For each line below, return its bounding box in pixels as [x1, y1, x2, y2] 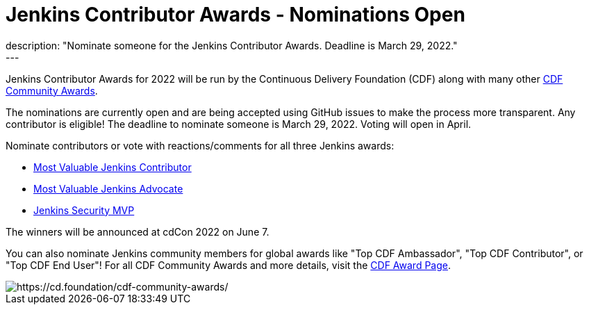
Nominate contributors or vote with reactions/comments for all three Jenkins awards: [6, 139, 395, 152]
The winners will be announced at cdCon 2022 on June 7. [6, 225, 269, 238]
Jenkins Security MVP [33, 204, 135, 216]
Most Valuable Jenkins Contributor [33, 161, 192, 173]
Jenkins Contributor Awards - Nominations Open [6, 3, 465, 26]
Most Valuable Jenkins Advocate [33, 182, 183, 195]
